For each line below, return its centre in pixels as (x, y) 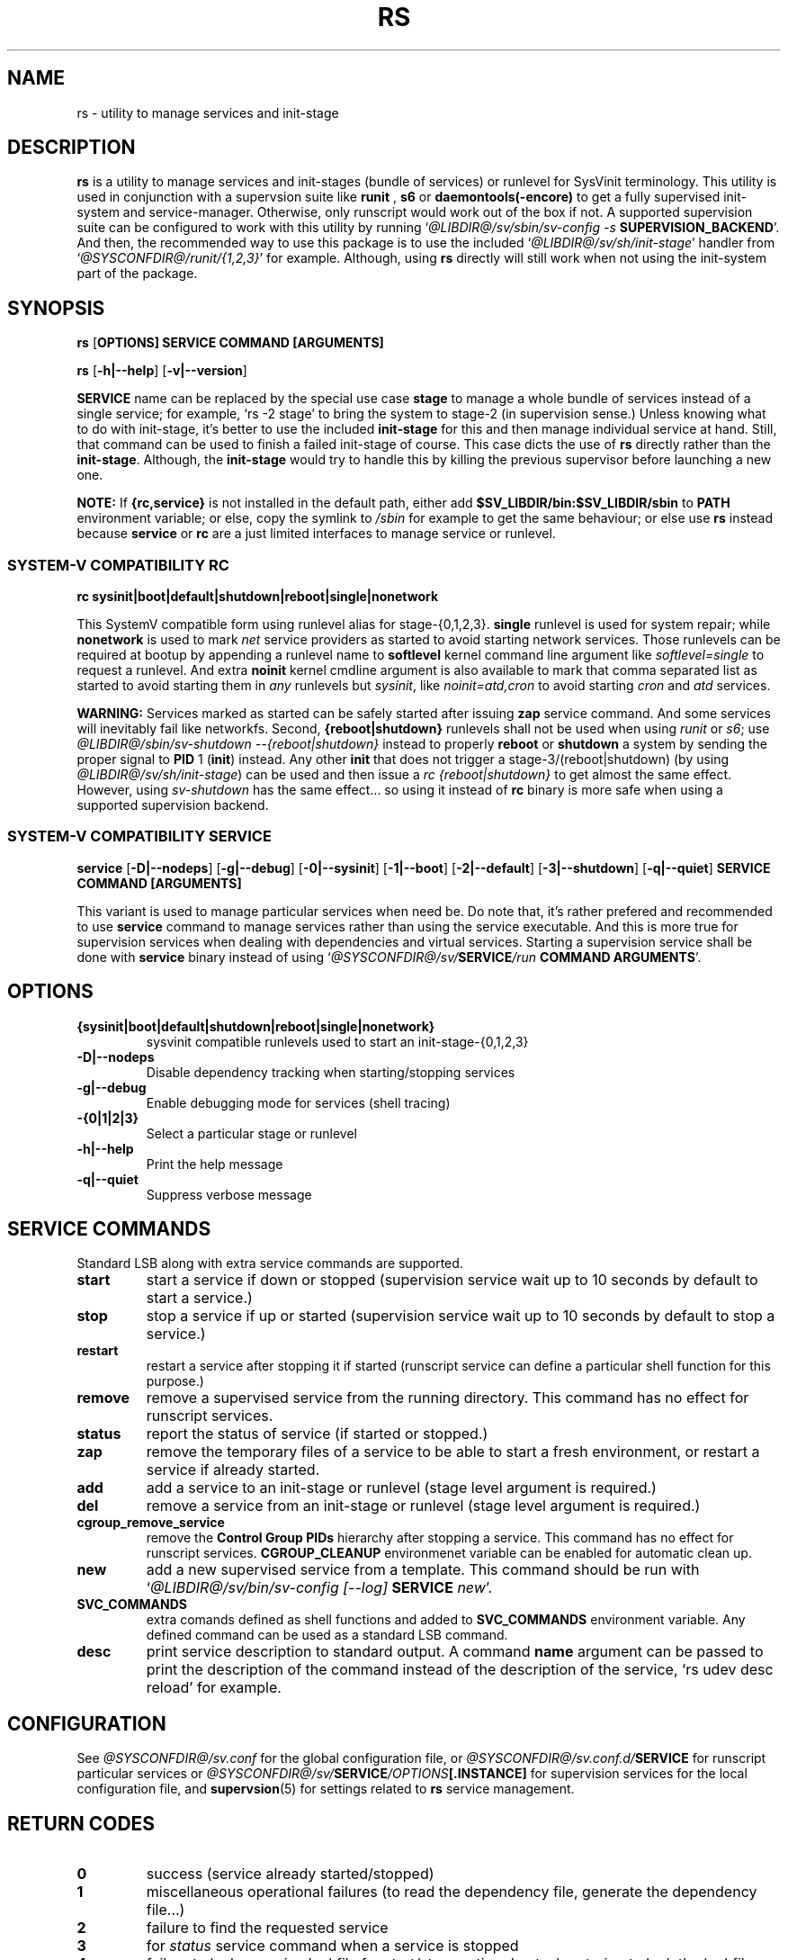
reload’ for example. (214, 1688)
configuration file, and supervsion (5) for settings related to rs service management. (326, 1789)
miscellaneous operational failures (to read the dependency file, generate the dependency (452, 1892)
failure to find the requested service (267, 1928)
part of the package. (137, 274)
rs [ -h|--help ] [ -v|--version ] (162, 371)
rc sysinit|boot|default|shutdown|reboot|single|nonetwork (258, 597)
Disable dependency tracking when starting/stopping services (331, 1072)
